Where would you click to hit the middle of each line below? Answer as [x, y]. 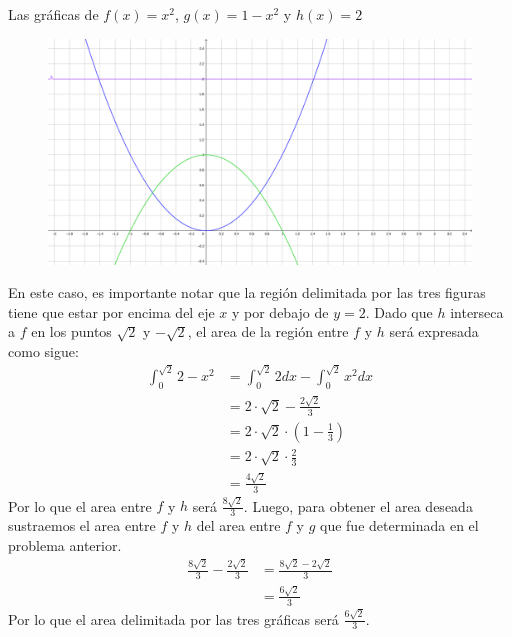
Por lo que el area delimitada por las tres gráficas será [173, 618]
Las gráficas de [53, 14]
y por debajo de [280, 311]
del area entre [238, 525]
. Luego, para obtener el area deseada [358, 505]
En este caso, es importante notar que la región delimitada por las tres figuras [247, 292]
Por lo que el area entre [80, 505]
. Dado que [399, 311]
